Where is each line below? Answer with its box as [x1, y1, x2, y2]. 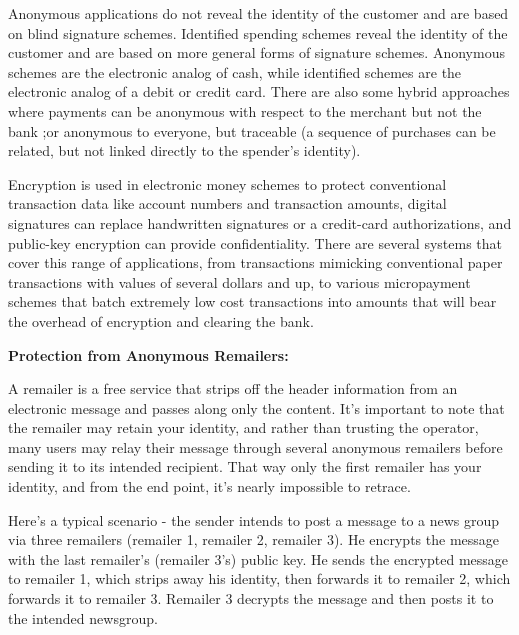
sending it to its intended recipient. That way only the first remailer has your [8, 456, 482, 477]
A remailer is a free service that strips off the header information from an [8, 378, 458, 399]
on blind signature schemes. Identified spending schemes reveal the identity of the [8, 22, 508, 43]
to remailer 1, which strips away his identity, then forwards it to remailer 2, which [8, 568, 511, 589]
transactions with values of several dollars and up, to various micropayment [8, 271, 471, 292]
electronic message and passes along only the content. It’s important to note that [8, 397, 505, 418]
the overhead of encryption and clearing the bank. [8, 310, 314, 331]
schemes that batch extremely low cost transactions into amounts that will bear [8, 291, 497, 312]
